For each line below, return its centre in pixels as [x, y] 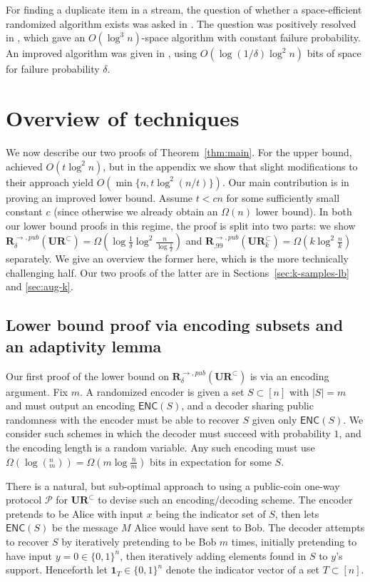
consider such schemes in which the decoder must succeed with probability [168, 433]
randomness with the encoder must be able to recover [123, 419]
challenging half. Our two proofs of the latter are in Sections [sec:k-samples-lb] [178, 272]
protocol [24, 500]
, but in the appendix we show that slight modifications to [230, 166]
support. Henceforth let [57, 570]
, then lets [297, 513]
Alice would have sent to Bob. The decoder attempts [250, 527]
